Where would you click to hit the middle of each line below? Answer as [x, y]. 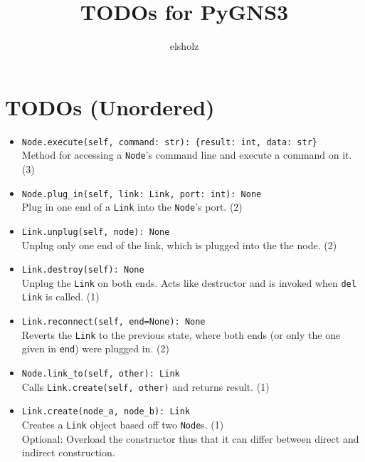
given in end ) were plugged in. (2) [95, 348]
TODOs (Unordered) [110, 106]
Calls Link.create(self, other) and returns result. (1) [146, 386]
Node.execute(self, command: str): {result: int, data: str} [170, 142]
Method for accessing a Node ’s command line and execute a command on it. [187, 155]
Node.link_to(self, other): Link [101, 374]
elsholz [184, 46]
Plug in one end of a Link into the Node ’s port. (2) [132, 207]
